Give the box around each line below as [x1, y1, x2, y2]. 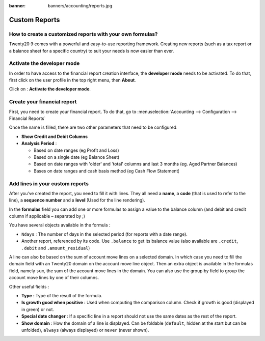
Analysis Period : [21, 141, 57, 146]
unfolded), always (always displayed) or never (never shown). [21, 327, 149, 333]
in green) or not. [21, 306, 54, 312]
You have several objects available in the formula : [9, 222, 110, 228]
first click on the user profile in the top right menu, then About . [9, 77, 136, 83]
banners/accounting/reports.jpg [48, 3, 112, 8]
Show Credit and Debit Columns [21, 133, 88, 140]
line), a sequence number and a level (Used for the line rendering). [9, 197, 146, 203]
